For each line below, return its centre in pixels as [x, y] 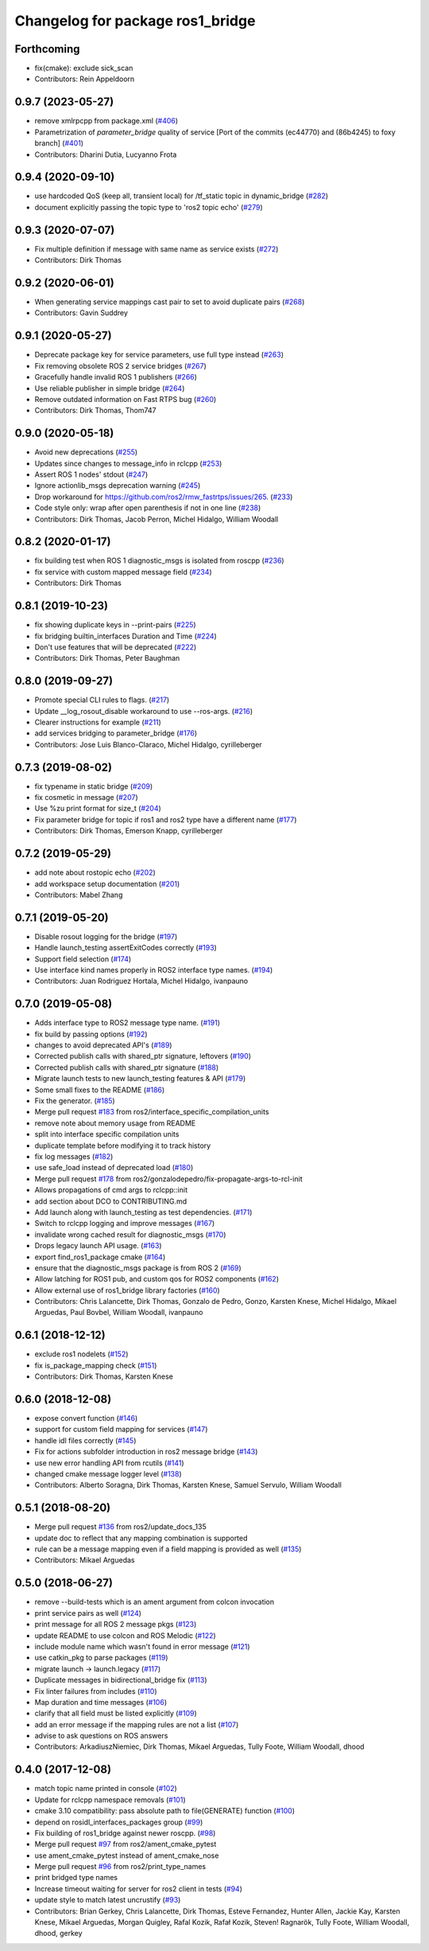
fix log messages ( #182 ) [74, 1156]
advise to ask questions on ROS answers [101, 1736]
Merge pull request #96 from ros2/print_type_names [120, 1867]
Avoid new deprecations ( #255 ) [86, 452]
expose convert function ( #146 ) [86, 1418]
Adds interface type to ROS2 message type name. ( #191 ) [127, 1023]
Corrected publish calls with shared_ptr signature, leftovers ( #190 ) [143, 1056]
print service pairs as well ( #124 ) [88, 1613]
